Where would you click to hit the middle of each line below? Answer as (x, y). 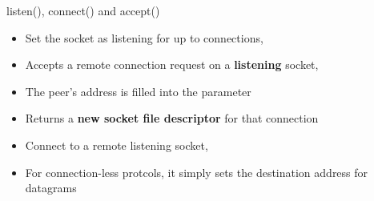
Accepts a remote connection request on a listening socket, (172, 64)
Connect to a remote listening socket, (117, 145)
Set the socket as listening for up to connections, (144, 37)
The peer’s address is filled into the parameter (138, 91)
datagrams (51, 188)
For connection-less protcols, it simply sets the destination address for (197, 172)
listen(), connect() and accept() (83, 10)
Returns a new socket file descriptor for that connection (172, 118)
